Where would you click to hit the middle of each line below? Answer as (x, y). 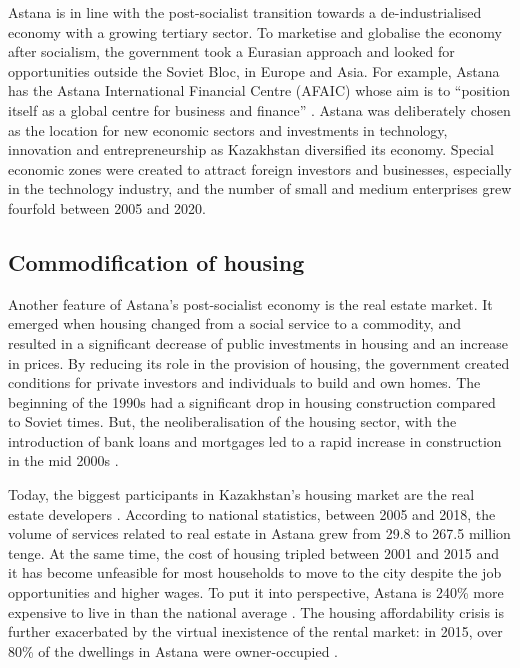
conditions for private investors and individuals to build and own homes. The (244, 382)
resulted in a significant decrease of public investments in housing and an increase (258, 342)
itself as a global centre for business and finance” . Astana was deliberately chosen (259, 109)
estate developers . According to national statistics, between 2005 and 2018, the (252, 513)
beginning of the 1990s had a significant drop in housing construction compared (252, 401)
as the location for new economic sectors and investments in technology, (228, 129)
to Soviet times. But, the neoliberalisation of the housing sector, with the (232, 421)
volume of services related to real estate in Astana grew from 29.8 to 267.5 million (259, 533)
